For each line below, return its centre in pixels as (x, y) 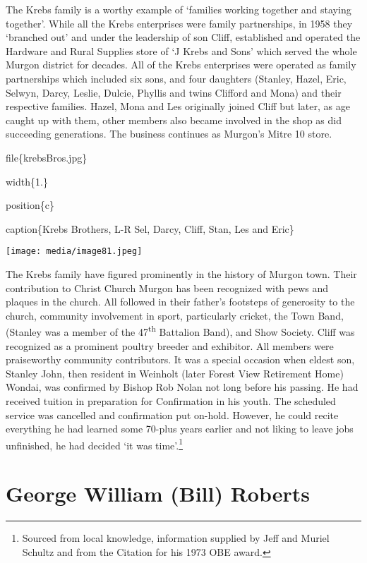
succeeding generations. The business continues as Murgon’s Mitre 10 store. (169, 134)
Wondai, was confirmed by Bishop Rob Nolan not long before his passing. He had (182, 387)
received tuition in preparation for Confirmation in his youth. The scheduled (171, 400)
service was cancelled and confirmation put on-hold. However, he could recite (172, 414)
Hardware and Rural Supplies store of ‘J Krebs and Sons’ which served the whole (181, 50)
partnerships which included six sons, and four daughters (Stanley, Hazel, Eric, (176, 78)
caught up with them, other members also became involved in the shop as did (174, 120)
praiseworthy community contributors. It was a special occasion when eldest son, (180, 359)
